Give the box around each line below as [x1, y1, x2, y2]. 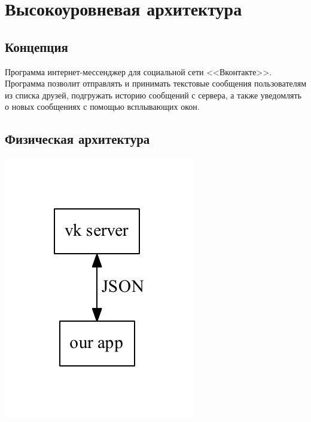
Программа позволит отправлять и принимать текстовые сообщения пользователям [5, 77, 306, 90]
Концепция [5, 37, 68, 56]
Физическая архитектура [5, 130, 150, 148]
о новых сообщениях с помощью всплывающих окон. [5, 100, 200, 113]
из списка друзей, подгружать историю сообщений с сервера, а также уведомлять [5, 88, 302, 101]
